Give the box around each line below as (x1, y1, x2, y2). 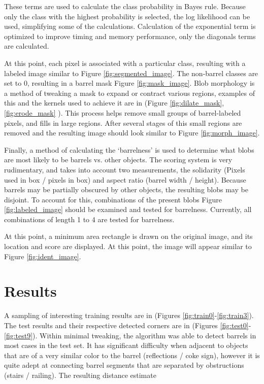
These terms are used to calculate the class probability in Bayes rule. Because (4, 1, 246, 11)
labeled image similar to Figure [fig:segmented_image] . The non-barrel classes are (4, 67, 258, 78)
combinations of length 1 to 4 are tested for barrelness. (4, 214, 175, 224)
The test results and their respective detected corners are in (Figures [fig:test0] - (4, 320, 251, 330)
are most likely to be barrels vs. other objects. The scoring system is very (4, 154, 233, 165)
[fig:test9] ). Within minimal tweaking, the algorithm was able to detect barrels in (4, 330, 256, 340)
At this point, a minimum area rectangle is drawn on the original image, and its (4, 231, 253, 241)
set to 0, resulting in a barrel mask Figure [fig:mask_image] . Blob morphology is (4, 78, 255, 88)
